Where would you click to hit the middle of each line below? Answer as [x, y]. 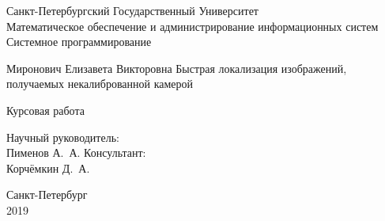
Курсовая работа [45, 110]
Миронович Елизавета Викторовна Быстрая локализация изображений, [177, 68]
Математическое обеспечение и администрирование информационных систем [192, 26]
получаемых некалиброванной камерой [100, 84]
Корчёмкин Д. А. [48, 168]
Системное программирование [79, 42]
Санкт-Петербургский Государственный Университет [132, 10]
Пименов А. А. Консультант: [76, 152]
